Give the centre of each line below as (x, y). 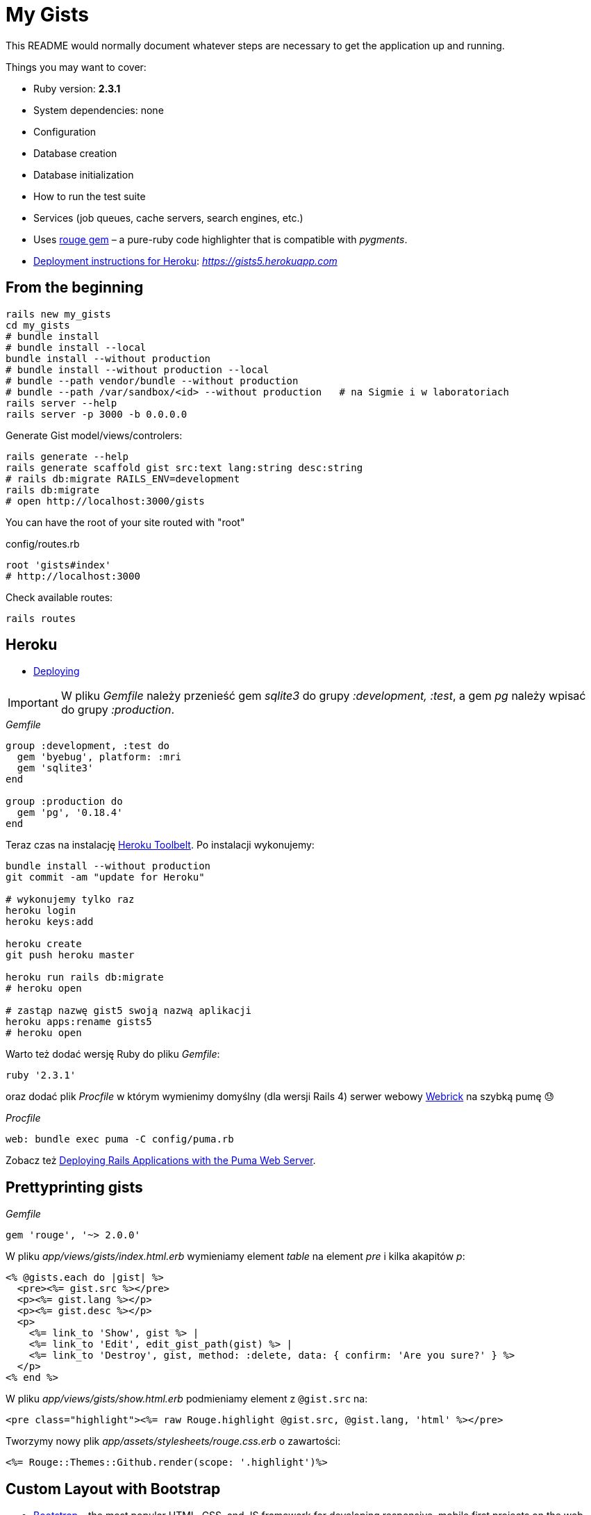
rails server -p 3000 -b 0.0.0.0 (97, 414)
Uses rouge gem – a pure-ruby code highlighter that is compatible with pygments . (220, 239)
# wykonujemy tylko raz (70, 900)
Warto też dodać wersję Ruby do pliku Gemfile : (113, 1054)
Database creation (75, 153)
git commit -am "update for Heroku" (105, 877)
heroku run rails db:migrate (85, 977)
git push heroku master (70, 955)
